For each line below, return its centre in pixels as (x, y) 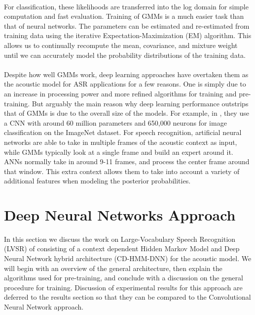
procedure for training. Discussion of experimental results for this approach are (123, 287)
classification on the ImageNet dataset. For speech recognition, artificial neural (123, 132)
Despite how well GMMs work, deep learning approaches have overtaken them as (126, 74)
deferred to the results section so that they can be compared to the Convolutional (127, 297)
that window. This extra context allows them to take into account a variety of (122, 171)
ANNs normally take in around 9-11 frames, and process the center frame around (127, 161)
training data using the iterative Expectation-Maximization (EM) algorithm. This (128, 35)
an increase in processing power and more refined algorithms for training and (120, 93)
